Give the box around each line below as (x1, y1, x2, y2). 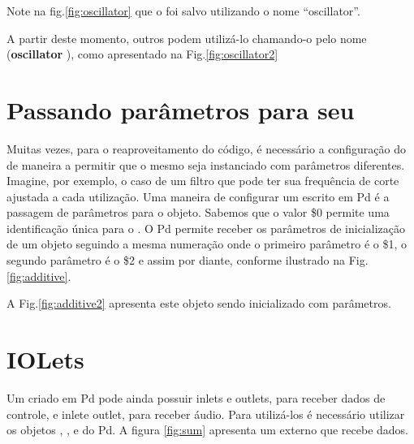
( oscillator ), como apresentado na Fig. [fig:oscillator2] (6, 45, 278, 63)
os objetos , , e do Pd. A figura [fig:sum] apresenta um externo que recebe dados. (6, 421, 409, 438)
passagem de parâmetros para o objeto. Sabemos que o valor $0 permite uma (6, 204, 390, 221)
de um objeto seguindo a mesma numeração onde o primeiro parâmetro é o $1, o (6, 235, 408, 252)
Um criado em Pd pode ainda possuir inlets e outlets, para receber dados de (6, 389, 386, 406)
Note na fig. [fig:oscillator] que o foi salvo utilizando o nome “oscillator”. (6, 2, 360, 19)
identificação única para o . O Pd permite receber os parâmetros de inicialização (6, 219, 405, 236)
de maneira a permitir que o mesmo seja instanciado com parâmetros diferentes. (6, 156, 405, 173)
